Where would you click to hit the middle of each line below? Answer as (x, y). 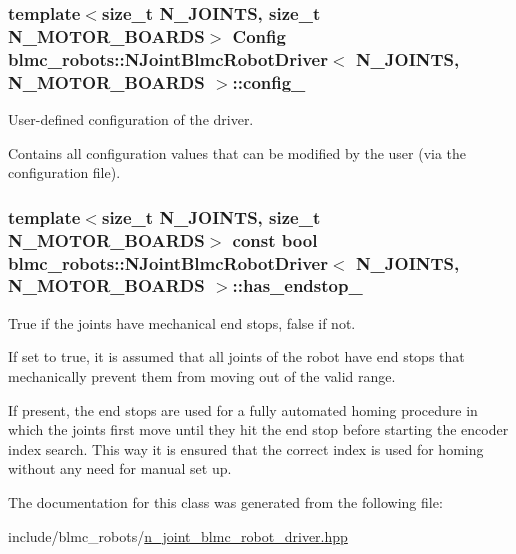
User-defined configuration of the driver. (131, 118)
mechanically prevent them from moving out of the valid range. (202, 375)
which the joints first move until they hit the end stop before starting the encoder (258, 429)
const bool (275, 239)
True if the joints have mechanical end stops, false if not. (182, 322)
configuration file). (64, 172)
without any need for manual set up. (120, 468)
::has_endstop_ (297, 285)
